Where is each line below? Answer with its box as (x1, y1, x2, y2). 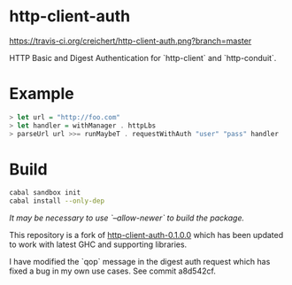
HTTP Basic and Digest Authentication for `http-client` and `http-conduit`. (9, 52, 277, 63)
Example (9, 84, 74, 104)
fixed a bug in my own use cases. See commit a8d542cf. (9, 266, 217, 276)
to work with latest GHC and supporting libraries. (9, 239, 188, 250)
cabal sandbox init (9, 189, 81, 197)
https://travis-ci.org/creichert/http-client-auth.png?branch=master (9, 35, 252, 46)
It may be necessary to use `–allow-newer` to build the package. (9, 212, 245, 223)
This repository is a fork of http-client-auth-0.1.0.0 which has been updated (9, 230, 284, 241)
